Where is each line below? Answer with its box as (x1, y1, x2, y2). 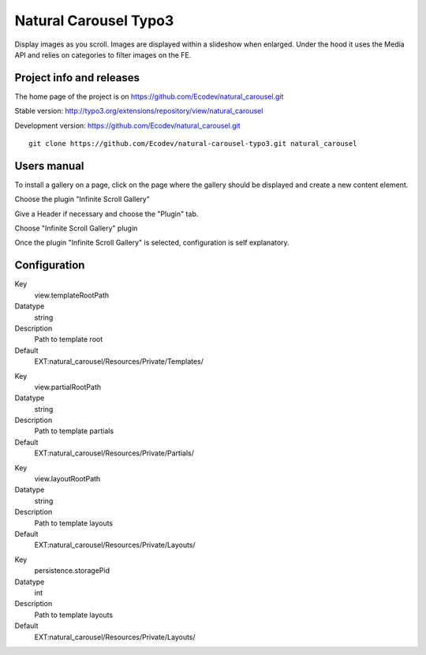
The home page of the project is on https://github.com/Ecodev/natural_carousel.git (14, 92, 284, 101)
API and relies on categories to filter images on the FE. (14, 50, 192, 59)
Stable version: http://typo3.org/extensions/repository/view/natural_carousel (14, 107, 263, 116)
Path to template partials (34, 426, 114, 436)
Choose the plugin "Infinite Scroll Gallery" (14, 194, 150, 204)
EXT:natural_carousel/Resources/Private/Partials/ (34, 448, 195, 458)
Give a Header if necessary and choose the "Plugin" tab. (14, 209, 199, 219)
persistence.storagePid (34, 566, 110, 575)
